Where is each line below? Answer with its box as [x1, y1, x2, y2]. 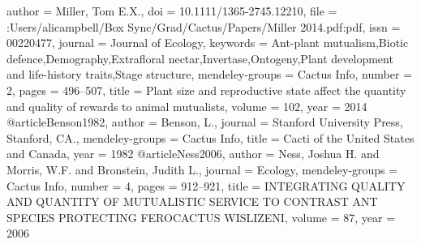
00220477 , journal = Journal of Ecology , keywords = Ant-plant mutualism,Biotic [6, 34, 409, 51]
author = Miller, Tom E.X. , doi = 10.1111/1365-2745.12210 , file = [6, 2, 337, 19]
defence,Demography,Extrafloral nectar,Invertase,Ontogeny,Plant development [6, 49, 393, 66]
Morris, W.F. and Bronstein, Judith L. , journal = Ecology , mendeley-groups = [6, 161, 398, 178]
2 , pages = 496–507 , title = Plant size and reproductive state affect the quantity [6, 81, 406, 98]
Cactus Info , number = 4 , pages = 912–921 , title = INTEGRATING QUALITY [6, 177, 406, 194]
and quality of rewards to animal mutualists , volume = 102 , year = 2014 [6, 97, 367, 114]
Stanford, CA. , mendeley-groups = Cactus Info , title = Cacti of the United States [6, 129, 415, 146]
